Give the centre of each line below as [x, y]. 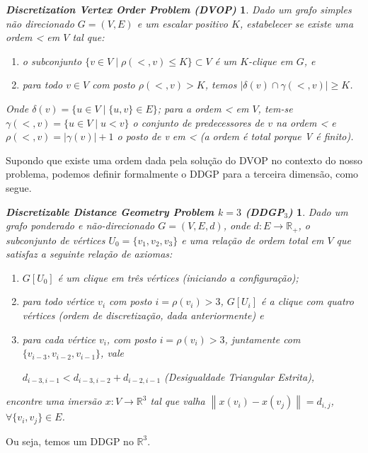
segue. [19, 187]
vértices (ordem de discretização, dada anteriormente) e [143, 315]
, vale [113, 353]
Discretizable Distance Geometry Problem [110, 211]
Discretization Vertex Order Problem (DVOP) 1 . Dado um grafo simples [179, 9]
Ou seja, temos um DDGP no [70, 441]
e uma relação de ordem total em [253, 240]
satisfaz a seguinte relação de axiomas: [89, 254]
